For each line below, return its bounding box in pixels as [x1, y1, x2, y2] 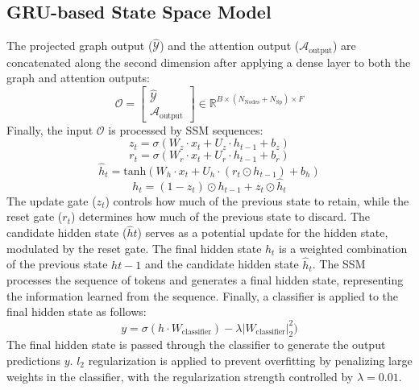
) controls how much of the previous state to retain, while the [105, 192, 409, 209]
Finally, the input [6, 121, 93, 138]
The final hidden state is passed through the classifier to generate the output [6, 336, 386, 353]
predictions [6, 351, 61, 368]
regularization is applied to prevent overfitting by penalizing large [88, 351, 413, 368]
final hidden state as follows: [6, 303, 147, 320]
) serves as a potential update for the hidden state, [137, 224, 388, 241]
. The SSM [312, 255, 366, 272]
